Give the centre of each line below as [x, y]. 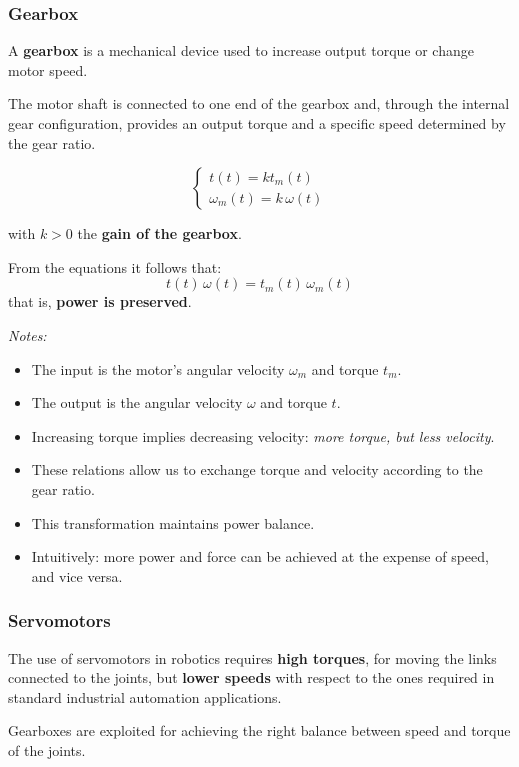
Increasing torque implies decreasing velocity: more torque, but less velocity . [263, 435]
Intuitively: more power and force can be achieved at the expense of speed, [260, 556]
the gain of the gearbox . [159, 233]
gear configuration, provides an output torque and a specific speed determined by [257, 123]
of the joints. [47, 749]
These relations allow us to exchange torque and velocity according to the [257, 469]
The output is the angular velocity [137, 402]
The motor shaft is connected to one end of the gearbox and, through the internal [259, 103]
